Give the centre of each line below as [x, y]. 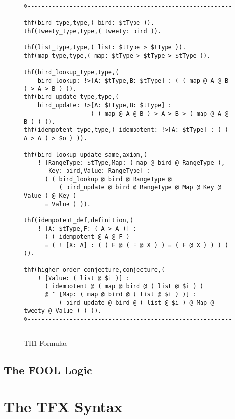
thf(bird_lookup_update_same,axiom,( [85, 154]
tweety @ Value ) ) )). [63, 311]
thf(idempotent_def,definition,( [78, 221]
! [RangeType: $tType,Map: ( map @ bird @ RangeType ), [131, 163]
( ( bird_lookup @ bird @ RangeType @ [108, 179]
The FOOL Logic [48, 370]
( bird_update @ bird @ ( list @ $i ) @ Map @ [136, 303]
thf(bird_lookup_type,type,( [71, 72]
